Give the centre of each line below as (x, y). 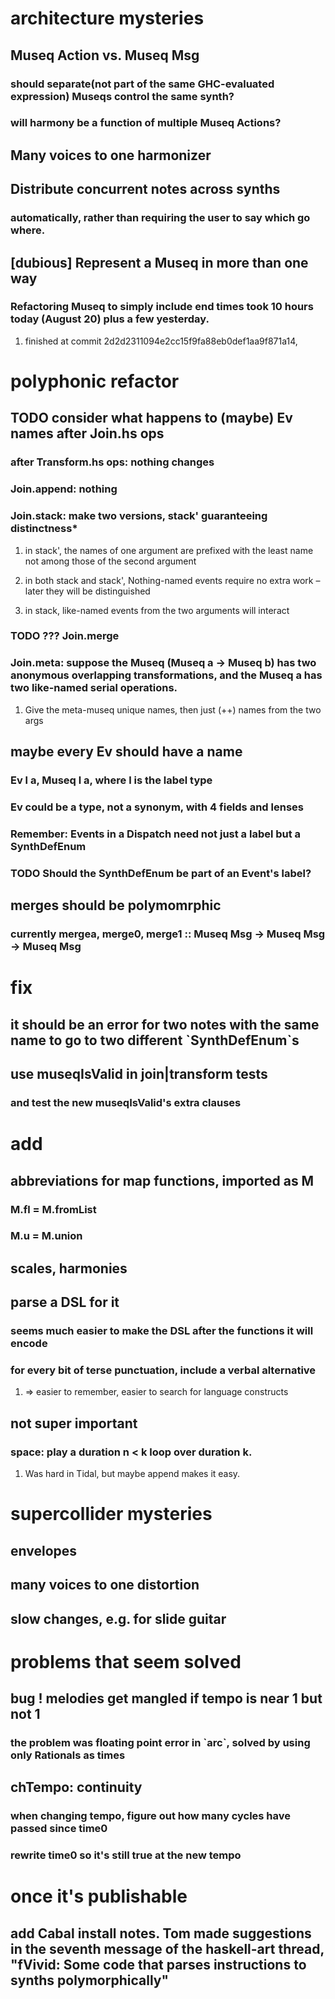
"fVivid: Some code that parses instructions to (158, 1964)
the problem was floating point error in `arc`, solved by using (160, 1742)
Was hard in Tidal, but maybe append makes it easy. (132, 1474)
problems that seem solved (126, 1661)
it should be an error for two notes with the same (165, 1024)
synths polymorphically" (90, 1980)
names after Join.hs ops (87, 433)
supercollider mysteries (111, 1514)
